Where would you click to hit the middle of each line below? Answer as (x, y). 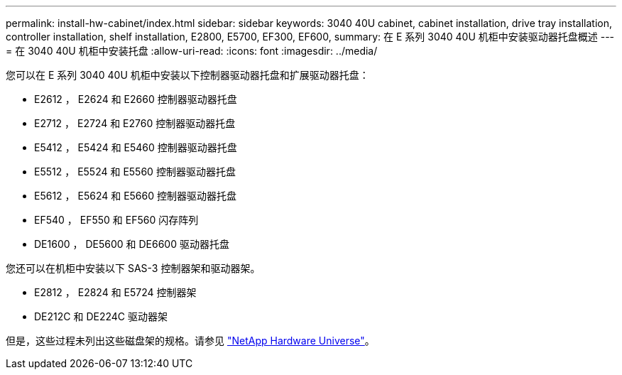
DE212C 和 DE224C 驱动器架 (101, 316)
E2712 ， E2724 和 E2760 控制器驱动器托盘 (135, 123)
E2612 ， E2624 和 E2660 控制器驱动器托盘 (136, 99)
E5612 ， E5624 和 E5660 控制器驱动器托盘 (136, 196)
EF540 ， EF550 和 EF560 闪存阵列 (116, 220)
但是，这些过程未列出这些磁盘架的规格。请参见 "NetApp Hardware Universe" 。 (190, 341)
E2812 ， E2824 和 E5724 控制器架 (115, 292)
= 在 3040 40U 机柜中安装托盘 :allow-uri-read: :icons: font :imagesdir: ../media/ (192, 51)
